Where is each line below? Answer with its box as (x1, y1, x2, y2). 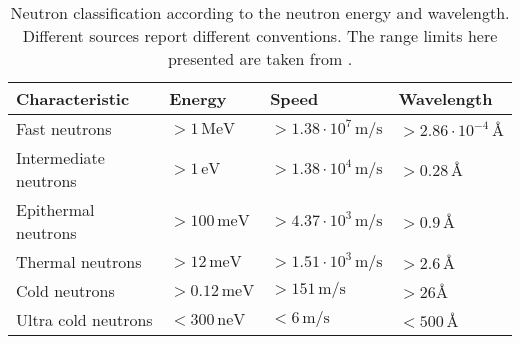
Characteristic (16, 87, 130, 110)
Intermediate (16, 146, 105, 169)
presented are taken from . (167, 47, 353, 70)
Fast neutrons (16, 117, 112, 140)
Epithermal (16, 198, 95, 221)
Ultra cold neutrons (16, 308, 153, 331)
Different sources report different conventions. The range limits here (22, 24, 498, 47)
